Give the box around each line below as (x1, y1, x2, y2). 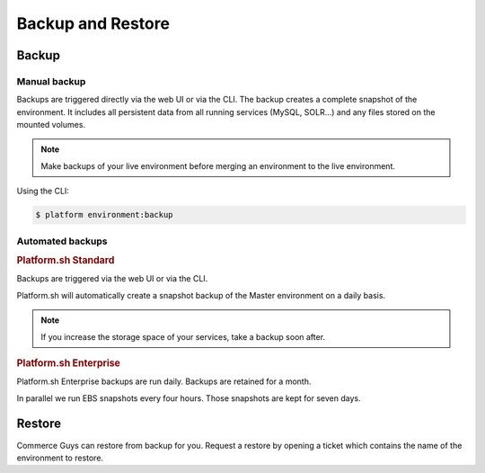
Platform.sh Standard (16, 254, 115, 267)
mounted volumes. (16, 120, 85, 130)
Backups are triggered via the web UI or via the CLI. (16, 273, 208, 284)
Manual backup (16, 75, 86, 87)
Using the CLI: (16, 185, 69, 197)
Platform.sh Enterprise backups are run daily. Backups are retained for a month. (16, 376, 312, 387)
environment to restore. (16, 452, 103, 463)
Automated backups (16, 235, 108, 247)
